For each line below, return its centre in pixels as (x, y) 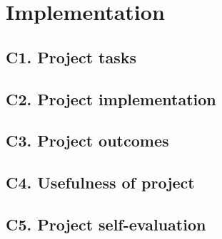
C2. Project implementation (111, 99)
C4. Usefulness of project (100, 182)
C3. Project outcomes (87, 140)
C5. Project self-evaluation (106, 224)
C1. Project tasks (71, 57)
